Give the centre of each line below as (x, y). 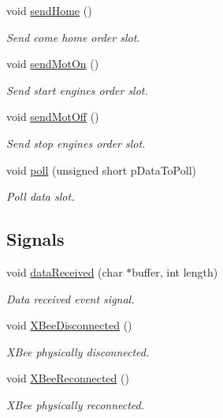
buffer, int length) (175, 271)
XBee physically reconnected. (76, 404)
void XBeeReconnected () (68, 378)
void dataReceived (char (65, 271)
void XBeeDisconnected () (69, 325)
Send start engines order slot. (77, 90)
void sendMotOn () (53, 64)
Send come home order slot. (73, 37)
